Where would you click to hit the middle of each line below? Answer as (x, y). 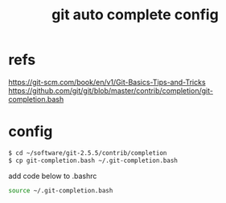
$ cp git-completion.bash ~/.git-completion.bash (93, 160)
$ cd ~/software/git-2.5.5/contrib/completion (88, 153)
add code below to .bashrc (53, 176)
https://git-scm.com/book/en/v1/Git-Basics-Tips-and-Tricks (107, 82)
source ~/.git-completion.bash (61, 190)
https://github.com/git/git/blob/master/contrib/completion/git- (111, 91)
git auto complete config (135, 15)
